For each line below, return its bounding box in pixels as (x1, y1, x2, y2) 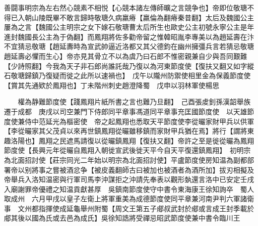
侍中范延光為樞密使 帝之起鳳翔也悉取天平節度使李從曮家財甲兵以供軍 (24, 116, 254, 126)
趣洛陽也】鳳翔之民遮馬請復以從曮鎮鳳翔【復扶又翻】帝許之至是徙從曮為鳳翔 (4, 135, 254, 145)
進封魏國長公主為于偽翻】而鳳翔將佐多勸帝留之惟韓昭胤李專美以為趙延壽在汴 (4, 31, 254, 42)
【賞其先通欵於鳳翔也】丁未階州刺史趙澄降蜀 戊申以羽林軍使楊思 (4, 80, 219, 90)
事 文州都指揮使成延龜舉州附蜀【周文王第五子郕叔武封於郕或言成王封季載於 (4, 203, 254, 213)
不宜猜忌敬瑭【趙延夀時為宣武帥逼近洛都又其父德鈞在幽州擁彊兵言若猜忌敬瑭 (4, 41, 254, 51)
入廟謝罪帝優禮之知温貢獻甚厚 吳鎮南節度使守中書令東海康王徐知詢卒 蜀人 (4, 183, 254, 194)
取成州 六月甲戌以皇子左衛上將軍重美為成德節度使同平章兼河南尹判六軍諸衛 (4, 193, 254, 204)
